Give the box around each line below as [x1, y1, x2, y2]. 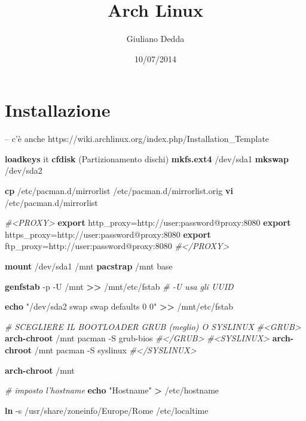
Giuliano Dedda [126, 32, 185, 45]
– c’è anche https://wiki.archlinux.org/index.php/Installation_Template [5, 132, 270, 145]
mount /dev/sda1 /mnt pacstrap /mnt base [5, 260, 173, 272]
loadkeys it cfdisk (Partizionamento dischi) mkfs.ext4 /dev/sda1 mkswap [5, 152, 289, 165]
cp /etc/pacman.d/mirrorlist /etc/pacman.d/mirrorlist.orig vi [5, 184, 233, 197]
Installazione [5, 98, 111, 122]
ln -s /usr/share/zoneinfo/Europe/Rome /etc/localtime [5, 404, 209, 416]
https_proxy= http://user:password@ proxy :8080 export [5, 228, 211, 240]
